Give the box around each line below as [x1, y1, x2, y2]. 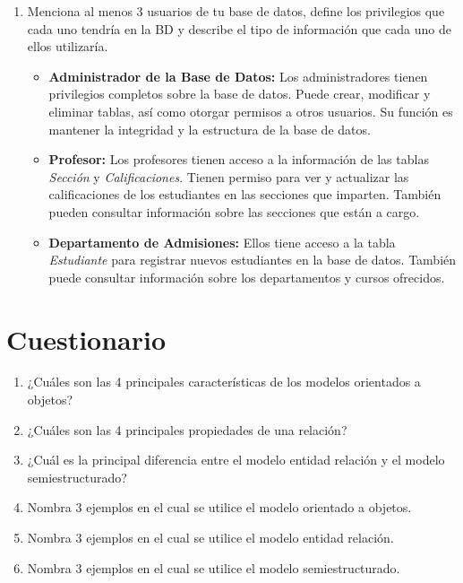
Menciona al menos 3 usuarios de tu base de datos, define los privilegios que [27, 2, 445, 20]
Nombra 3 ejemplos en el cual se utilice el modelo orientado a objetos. [27, 498, 412, 517]
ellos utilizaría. [27, 37, 108, 56]
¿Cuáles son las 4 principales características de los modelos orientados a [27, 372, 421, 391]
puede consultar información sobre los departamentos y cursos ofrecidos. [48, 267, 445, 286]
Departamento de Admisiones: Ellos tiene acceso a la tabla [48, 232, 396, 251]
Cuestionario [6, 320, 167, 357]
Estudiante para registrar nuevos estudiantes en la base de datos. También [48, 250, 457, 269]
